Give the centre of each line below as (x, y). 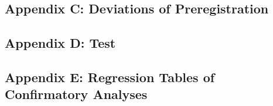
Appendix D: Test (60, 43)
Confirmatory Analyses (76, 94)
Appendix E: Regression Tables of (110, 77)
